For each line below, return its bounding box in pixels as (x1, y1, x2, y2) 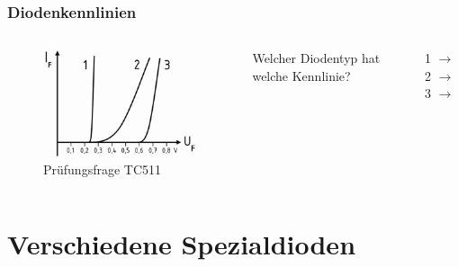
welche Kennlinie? (252, 66, 351, 85)
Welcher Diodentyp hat (252, 49, 381, 67)
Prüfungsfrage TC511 (43, 160, 162, 179)
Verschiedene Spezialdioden (7, 225, 356, 262)
